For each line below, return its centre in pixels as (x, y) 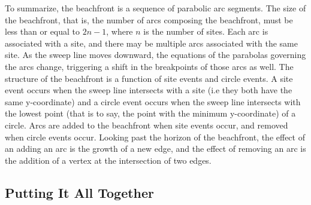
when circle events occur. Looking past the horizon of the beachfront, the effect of (155, 137)
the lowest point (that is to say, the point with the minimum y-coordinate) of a (150, 113)
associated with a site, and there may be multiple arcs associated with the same (151, 43)
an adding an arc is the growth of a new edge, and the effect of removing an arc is (155, 149)
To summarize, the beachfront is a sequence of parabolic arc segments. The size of (155, 8)
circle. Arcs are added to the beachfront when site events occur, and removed (147, 125)
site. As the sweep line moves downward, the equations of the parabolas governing (155, 55)
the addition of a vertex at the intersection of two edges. (108, 160)
